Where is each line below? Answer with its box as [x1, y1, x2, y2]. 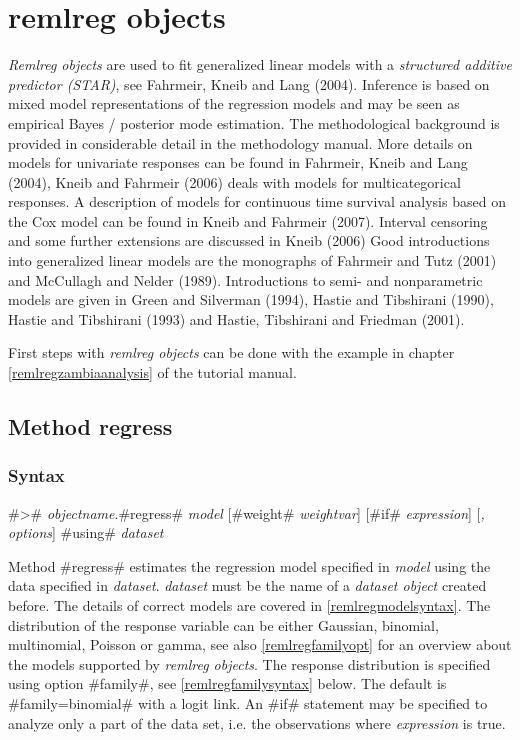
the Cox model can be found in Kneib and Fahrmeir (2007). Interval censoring [8, 210, 488, 231]
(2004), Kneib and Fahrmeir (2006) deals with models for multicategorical [8, 171, 461, 192]
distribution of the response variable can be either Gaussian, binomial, [8, 614, 439, 635]
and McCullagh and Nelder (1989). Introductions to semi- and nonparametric [8, 269, 483, 290]
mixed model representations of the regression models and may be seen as [8, 93, 460, 114]
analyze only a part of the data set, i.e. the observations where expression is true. [8, 712, 506, 733]
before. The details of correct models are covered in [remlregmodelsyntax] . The [8, 595, 491, 615]
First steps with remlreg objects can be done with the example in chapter [8, 342, 455, 363]
